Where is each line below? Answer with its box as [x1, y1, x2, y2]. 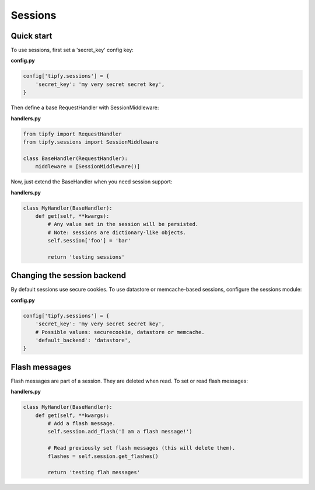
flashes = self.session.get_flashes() [47, 453, 159, 460]
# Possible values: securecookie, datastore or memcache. [35, 329, 205, 335]
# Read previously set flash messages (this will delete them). [47, 444, 236, 451]
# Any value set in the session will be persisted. [47, 221, 199, 228]
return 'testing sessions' [47, 253, 125, 260]
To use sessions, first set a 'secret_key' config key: [10, 47, 134, 54]
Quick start [10, 31, 52, 41]
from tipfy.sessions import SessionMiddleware [23, 138, 159, 145]
